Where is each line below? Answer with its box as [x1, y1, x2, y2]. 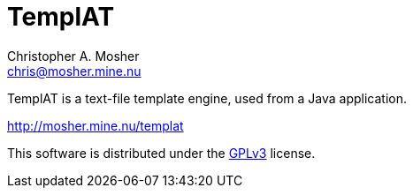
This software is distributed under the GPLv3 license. [7, 145, 316, 161]
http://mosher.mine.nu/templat [7, 117, 184, 133]
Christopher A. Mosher [7, 48, 140, 64]
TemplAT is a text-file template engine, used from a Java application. [7, 90, 408, 106]
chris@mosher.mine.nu [7, 63, 141, 79]
